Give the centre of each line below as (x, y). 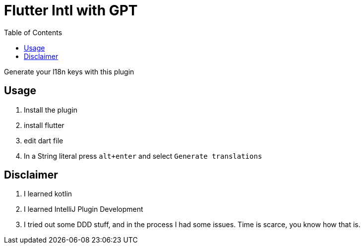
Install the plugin (51, 110)
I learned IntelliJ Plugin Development (84, 209)
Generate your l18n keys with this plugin (69, 71)
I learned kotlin (48, 194)
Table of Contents (33, 32)
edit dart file (44, 140)
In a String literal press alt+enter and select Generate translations (143, 156)
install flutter (44, 125)
